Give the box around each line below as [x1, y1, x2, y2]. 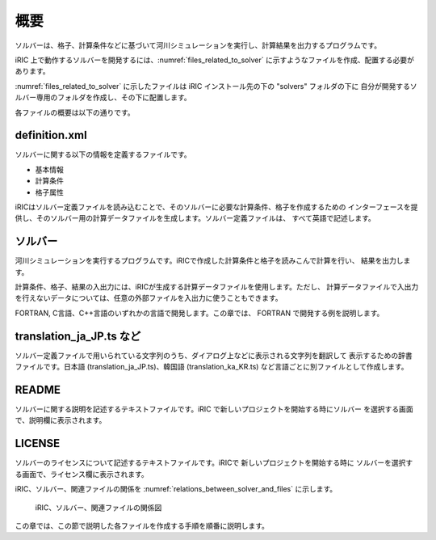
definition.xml [15, 129, 88, 142]
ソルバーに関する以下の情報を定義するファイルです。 [15, 150, 191, 159]
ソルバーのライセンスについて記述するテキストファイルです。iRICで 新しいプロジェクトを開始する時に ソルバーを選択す [15, 458, 413, 468]
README [15, 382, 61, 396]
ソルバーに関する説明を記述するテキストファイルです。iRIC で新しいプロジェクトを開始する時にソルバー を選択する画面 [15, 404, 413, 414]
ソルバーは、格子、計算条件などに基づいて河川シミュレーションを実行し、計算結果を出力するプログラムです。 [15, 40, 382, 50]
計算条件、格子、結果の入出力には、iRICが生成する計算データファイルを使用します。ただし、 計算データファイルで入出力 [15, 282, 419, 292]
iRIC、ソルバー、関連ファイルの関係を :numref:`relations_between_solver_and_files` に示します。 [15, 484, 337, 494]
